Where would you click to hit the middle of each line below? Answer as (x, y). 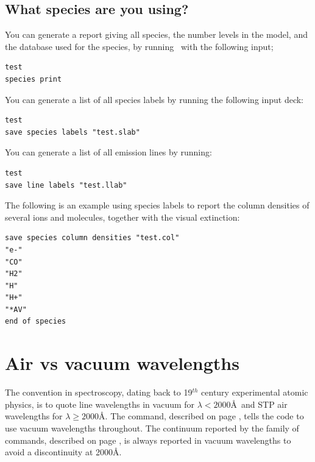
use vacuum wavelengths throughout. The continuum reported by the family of (152, 428)
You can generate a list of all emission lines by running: (108, 152)
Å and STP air (259, 404)
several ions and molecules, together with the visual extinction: (122, 217)
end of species (36, 322)
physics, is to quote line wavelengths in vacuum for (100, 404)
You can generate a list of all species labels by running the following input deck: (154, 99)
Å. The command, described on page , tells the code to (201, 416)
